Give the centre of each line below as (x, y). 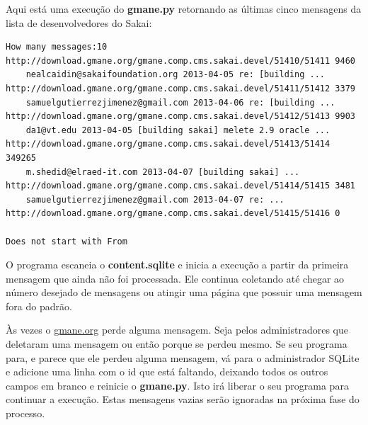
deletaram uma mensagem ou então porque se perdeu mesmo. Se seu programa (177, 344)
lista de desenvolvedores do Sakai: (79, 22)
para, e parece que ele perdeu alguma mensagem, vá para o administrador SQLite (183, 357)
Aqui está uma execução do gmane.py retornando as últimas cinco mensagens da (184, 8)
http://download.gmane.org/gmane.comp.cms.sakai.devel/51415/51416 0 (173, 214)
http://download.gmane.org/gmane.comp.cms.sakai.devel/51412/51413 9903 (180, 117)
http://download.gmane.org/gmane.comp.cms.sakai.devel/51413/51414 (168, 144)
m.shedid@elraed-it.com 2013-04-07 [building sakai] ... (163, 172)
